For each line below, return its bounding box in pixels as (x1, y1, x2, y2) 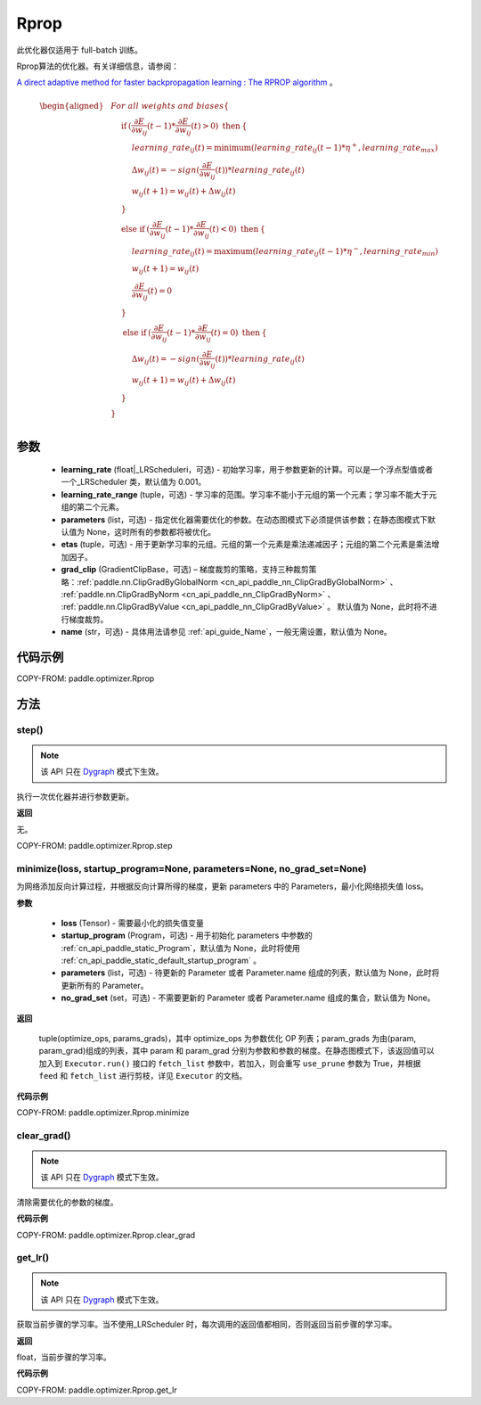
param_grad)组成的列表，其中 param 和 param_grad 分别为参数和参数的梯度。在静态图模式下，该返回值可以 (38, 1046, 436, 1056)
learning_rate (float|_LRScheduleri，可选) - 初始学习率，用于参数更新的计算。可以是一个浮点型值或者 (61, 464, 434, 475)
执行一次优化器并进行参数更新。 (16, 791, 134, 801)
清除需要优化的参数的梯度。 (16, 1196, 118, 1207)
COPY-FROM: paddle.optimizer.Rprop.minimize (16, 1107, 190, 1118)
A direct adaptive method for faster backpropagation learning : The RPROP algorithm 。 (16, 77, 338, 88)
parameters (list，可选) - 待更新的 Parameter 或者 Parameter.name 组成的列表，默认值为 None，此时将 (61, 967, 440, 978)
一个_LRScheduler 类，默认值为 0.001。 (61, 477, 207, 488)
